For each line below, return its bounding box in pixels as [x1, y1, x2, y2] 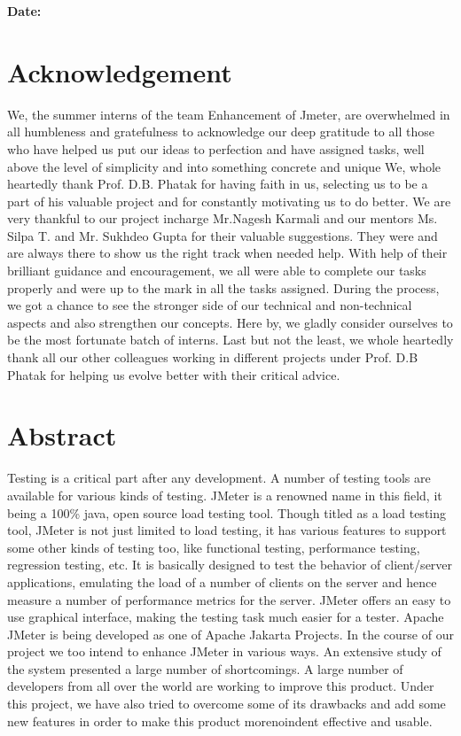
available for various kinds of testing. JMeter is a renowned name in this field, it [7, 485, 442, 504]
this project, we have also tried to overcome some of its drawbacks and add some [7, 694, 446, 713]
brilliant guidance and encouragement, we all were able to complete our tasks [7, 261, 426, 280]
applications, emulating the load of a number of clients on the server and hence [7, 572, 437, 591]
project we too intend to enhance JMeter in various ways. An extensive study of [7, 642, 441, 661]
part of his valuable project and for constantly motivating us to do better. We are [7, 191, 451, 210]
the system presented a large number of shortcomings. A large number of [7, 659, 403, 678]
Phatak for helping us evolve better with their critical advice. [7, 365, 340, 383]
